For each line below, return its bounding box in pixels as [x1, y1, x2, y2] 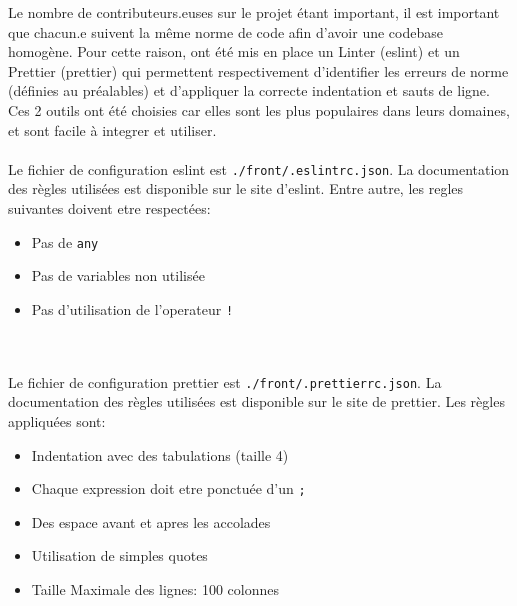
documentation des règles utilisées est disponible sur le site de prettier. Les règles [8, 391, 505, 412]
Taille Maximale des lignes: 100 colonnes [31, 578, 279, 599]
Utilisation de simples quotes [31, 545, 208, 566]
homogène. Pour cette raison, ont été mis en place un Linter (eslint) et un [8, 41, 460, 62]
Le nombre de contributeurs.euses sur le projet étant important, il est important [8, 2, 500, 22]
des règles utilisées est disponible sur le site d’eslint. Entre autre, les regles [8, 178, 464, 199]
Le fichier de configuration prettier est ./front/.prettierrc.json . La [8, 371, 442, 392]
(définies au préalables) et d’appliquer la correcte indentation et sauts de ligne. [8, 80, 490, 101]
